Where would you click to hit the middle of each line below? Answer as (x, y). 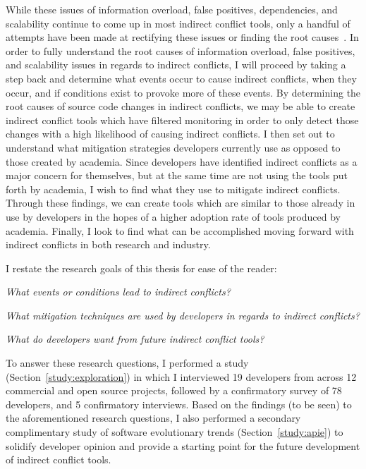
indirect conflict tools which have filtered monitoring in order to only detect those (182, 120)
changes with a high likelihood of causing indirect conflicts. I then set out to (170, 134)
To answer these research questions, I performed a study (127, 363)
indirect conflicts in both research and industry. (108, 244)
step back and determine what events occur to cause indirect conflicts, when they (181, 78)
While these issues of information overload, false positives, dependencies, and (172, 9)
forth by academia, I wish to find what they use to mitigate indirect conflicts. (173, 189)
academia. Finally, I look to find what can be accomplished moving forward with (180, 230)
